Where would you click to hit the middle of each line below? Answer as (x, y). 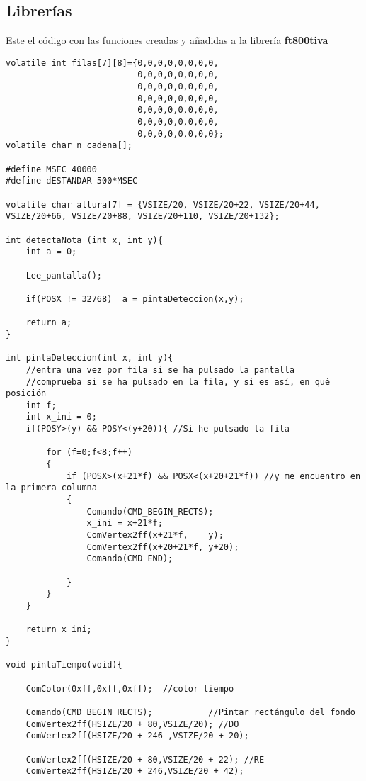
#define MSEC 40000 (51, 169)
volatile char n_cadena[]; (69, 146)
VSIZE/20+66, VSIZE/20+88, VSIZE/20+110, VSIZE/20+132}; (143, 217)
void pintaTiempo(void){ (64, 665)
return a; (49, 323)
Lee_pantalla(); (64, 275)
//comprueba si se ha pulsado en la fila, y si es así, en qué (178, 382)
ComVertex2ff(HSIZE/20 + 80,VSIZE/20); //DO (132, 724)
